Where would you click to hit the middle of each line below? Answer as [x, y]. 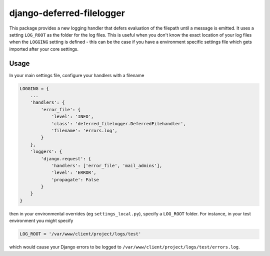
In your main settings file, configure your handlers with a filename [77, 75]
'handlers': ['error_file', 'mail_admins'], [107, 166]
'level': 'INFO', [72, 117]
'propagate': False [75, 180]
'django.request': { [66, 159]
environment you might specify [41, 221]
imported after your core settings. [44, 49]
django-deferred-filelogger [67, 13]
